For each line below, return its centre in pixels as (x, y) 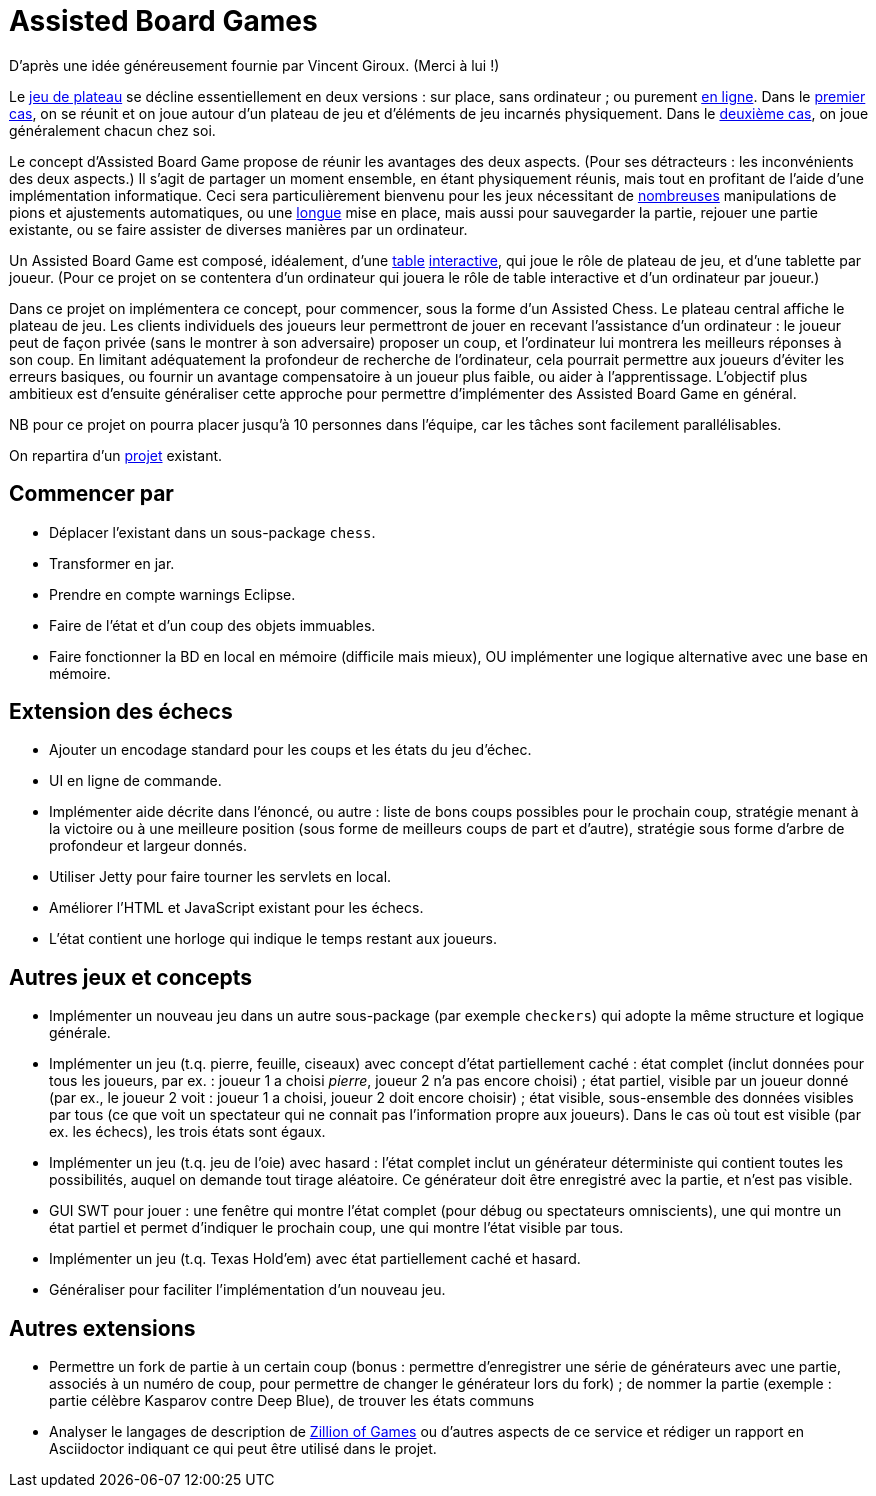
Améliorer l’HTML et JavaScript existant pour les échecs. (236, 908)
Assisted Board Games (163, 21)
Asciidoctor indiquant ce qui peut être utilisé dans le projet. (243, 1449)
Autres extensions (102, 1328)
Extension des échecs (121, 712)
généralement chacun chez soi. (112, 130)
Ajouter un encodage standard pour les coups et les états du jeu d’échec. (290, 750)
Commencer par (91, 494)
